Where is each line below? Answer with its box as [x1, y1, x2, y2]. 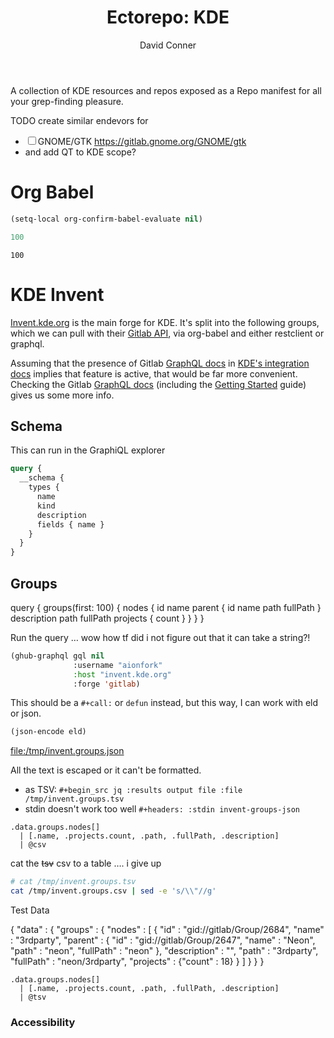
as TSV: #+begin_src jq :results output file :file [24, 784, 243, 796]
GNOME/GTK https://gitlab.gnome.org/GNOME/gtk [37, 135, 247, 147]
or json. [10, 707, 42, 720]
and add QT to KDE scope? [24, 146, 137, 158]
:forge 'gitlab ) [73, 679, 141, 689]
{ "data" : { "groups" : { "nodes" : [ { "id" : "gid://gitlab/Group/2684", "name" [10, 924, 325, 936]
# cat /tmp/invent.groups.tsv [10, 877, 137, 887]
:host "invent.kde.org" [73, 669, 172, 680]
